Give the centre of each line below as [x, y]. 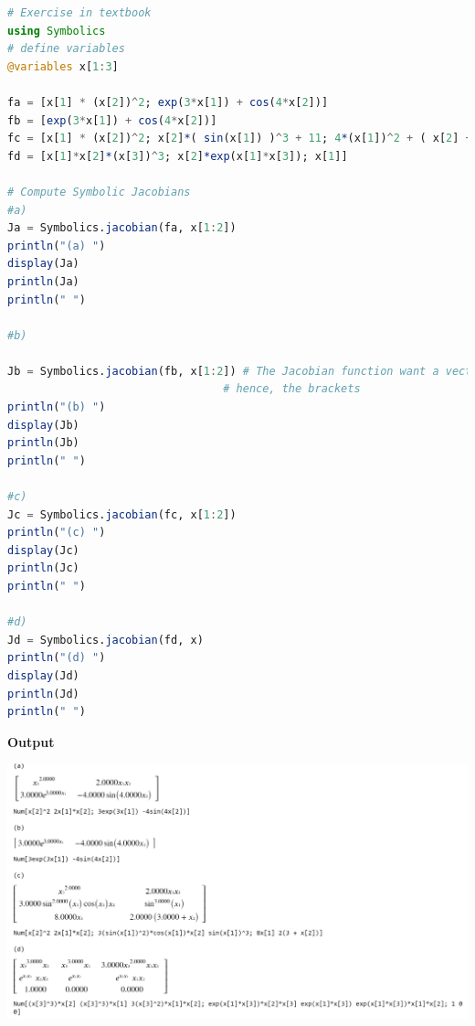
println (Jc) [43, 568]
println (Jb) [43, 443]
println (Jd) [43, 694]
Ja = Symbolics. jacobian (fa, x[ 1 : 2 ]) [122, 228]
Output [31, 741]
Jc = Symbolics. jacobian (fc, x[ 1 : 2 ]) [122, 514]
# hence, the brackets [292, 389]
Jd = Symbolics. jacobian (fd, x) [106, 640]
